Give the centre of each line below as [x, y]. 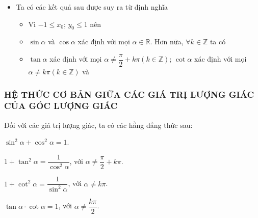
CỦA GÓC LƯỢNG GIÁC [61, 106]
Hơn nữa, [169, 42]
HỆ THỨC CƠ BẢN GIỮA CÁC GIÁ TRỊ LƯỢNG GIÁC [129, 94]
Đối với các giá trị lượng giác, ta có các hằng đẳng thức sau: [98, 125]
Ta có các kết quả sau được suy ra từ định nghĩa [92, 7]
